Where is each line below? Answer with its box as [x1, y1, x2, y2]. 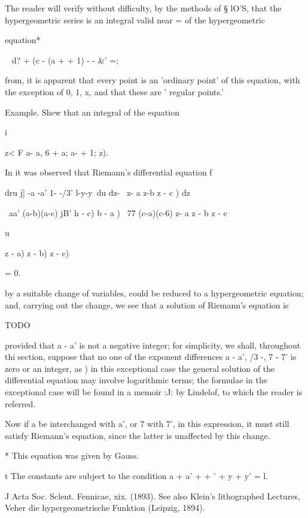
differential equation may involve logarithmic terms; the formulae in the [5, 374, 267, 386]
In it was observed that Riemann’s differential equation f [5, 166, 212, 178]
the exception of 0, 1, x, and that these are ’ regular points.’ [5, 85, 224, 98]
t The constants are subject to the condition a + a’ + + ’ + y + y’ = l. [5, 469, 269, 482]
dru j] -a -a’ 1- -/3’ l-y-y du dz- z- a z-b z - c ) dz [5, 186, 190, 198]
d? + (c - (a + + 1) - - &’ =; [11, 53, 119, 66]
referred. [5, 397, 36, 410]
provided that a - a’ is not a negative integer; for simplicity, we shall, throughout [5, 338, 301, 351]
